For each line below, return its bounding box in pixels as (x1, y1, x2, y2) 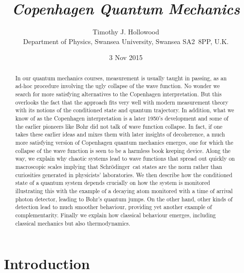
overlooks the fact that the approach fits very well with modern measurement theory (15, 98, 229, 106)
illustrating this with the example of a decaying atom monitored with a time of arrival (15, 186, 233, 195)
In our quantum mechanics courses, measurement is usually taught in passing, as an (15, 74, 227, 82)
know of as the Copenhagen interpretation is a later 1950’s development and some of (15, 114, 229, 122)
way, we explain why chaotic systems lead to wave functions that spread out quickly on (15, 154, 235, 163)
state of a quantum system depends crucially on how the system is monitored (15, 179, 210, 187)
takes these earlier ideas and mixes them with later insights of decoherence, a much (15, 130, 225, 138)
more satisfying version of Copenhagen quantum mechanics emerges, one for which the (15, 138, 233, 146)
